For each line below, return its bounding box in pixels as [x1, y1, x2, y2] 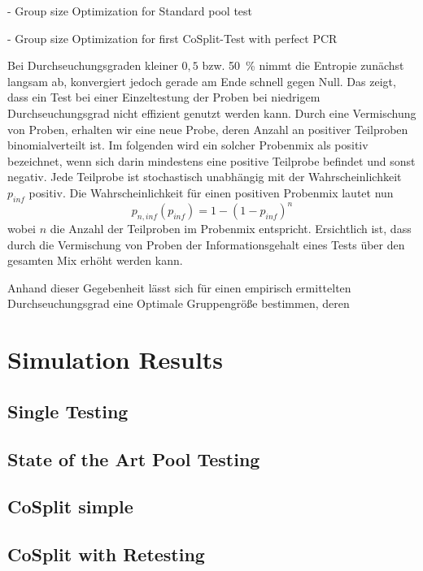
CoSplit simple [7, 494, 133, 519]
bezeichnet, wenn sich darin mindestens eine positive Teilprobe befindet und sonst [7, 152, 416, 169]
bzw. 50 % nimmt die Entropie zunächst [202, 57, 404, 74]
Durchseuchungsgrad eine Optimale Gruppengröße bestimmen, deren [7, 295, 350, 312]
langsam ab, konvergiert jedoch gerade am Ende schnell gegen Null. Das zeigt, [7, 72, 396, 89]
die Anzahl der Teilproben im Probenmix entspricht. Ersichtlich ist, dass [50, 220, 412, 237]
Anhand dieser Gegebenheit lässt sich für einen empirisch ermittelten [7, 279, 351, 296]
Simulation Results [7, 343, 224, 376]
